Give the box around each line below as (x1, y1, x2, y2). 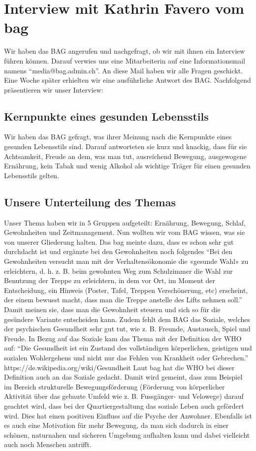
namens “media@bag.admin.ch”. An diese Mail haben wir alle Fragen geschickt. (4, 65, 243, 75)
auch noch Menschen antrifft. (4, 439, 92, 450)
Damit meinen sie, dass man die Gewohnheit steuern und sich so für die (4, 304, 221, 314)
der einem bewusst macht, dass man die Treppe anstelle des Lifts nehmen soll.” (4, 294, 242, 305)
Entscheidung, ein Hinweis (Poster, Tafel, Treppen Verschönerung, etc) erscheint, (4, 285, 248, 295)
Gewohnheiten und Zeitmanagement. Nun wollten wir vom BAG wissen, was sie (4, 227, 245, 237)
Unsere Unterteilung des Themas (4, 194, 176, 209)
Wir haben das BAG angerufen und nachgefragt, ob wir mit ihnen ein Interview (4, 46, 245, 56)
